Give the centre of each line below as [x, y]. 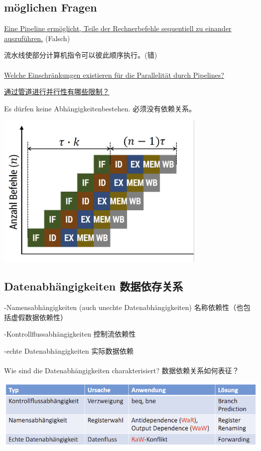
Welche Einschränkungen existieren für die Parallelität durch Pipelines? [114, 74]
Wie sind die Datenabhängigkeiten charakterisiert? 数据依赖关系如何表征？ [122, 370]
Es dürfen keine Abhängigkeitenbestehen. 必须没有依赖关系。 [100, 108]
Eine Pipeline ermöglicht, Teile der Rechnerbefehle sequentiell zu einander [118, 28]
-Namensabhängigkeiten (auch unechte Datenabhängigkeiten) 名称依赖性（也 [124, 307]
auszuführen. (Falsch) [37, 38]
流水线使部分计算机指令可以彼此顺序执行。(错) [81, 55]
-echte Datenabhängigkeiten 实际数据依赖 [69, 350]
